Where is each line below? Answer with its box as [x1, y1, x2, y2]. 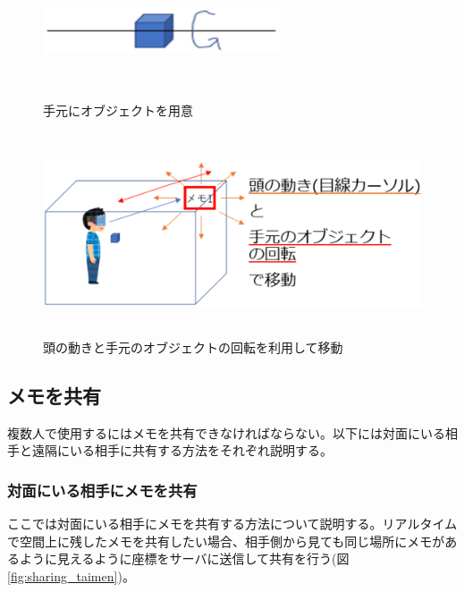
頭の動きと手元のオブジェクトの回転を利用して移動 [43, 337, 343, 356]
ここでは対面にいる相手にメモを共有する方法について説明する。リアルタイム [7, 513, 458, 532]
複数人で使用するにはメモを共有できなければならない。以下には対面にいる [7, 423, 445, 442]
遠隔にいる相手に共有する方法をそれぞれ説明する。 [31, 441, 333, 460]
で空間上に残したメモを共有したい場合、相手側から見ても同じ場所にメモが [7, 531, 445, 550]
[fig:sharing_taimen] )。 [7, 566, 135, 585]
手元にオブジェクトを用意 [43, 100, 193, 119]
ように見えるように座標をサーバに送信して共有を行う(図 [19, 549, 350, 568]
